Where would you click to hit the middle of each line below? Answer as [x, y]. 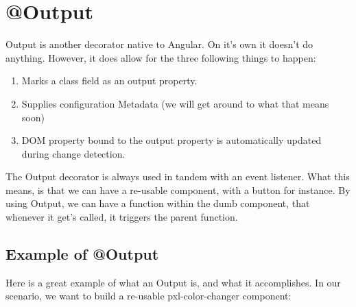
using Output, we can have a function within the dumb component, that [158, 203]
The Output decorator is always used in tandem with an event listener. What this [178, 176]
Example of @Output [82, 254]
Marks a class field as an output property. [109, 81]
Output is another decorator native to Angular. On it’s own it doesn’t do [159, 44]
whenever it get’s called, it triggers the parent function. [122, 217]
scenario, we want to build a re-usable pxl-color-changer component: [149, 296]
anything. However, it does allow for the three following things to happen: [161, 57]
